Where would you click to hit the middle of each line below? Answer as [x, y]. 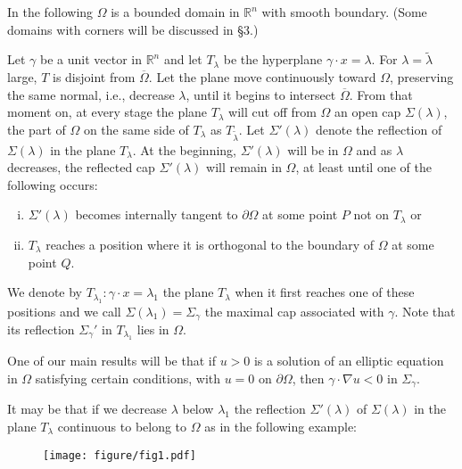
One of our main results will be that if [111, 361]
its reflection [41, 329]
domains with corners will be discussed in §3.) [133, 29]
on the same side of [136, 129]
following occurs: [53, 184]
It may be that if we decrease [87, 409]
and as [374, 149]
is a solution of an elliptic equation [349, 361]
